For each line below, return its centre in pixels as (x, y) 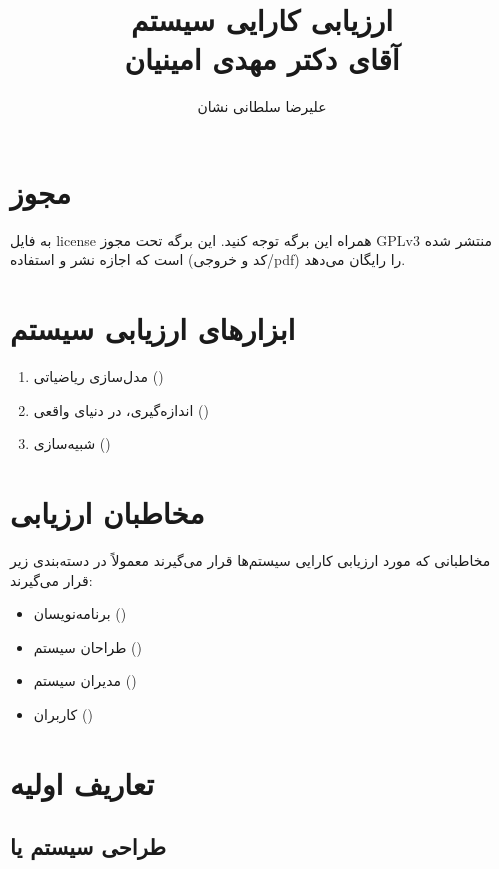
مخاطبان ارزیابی (107, 512)
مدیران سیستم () (85, 680)
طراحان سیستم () (87, 646)
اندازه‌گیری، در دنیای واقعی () (121, 409)
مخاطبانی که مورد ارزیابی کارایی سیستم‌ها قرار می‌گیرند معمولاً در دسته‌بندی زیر (250, 560)
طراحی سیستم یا (88, 846)
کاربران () (63, 714)
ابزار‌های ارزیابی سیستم (153, 328)
